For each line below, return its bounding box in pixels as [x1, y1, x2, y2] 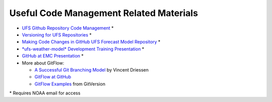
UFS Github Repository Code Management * [22, 25, 114, 31]
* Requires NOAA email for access [9, 90, 81, 96]
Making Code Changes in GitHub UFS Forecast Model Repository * [22, 39, 161, 45]
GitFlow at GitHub [34, 74, 72, 80]
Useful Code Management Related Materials [9, 7, 198, 18]
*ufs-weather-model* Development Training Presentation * [22, 45, 145, 52]
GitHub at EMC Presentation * [22, 53, 84, 59]
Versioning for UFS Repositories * [22, 31, 92, 37]
